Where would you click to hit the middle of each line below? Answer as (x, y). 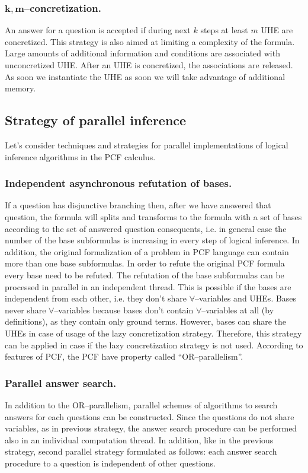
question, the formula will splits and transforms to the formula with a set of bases (153, 216)
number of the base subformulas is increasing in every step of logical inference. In (152, 240)
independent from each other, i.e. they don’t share (96, 298)
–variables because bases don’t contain (124, 309)
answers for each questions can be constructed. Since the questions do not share (150, 416)
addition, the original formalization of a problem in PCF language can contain (147, 251)
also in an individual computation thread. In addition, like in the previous (139, 439)
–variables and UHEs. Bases (246, 298)
